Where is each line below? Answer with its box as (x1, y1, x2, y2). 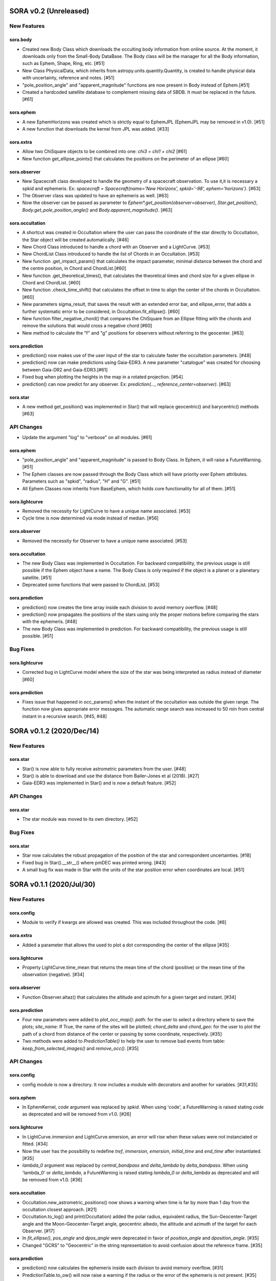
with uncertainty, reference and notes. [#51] (22, 75, 115, 81)
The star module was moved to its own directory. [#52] (22, 816, 138, 822)
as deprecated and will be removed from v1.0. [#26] (22, 1111, 131, 1117)
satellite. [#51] (22, 574, 52, 581)
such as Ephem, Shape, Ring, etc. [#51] (22, 60, 105, 67)
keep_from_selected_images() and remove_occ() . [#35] (22, 1045, 139, 1051)
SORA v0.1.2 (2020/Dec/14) (9, 727, 100, 735)
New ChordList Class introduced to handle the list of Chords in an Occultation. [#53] (22, 251, 200, 257)
